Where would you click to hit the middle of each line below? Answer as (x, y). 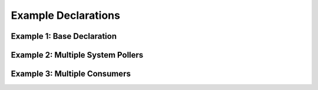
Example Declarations (66, 15)
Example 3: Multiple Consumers (71, 74)
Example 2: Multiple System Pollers (77, 55)
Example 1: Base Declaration (64, 36)
